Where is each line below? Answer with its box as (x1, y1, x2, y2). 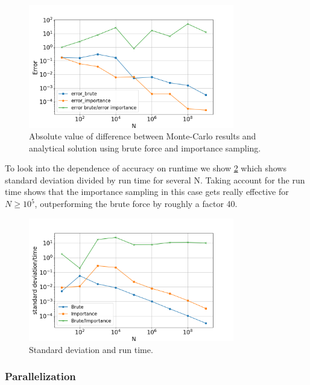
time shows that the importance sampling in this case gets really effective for (5, 185, 289, 198)
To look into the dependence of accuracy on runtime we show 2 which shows (5, 162, 286, 174)
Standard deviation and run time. (29, 343, 153, 355)
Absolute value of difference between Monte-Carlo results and (29, 130, 256, 142)
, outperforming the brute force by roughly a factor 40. (34, 197, 238, 210)
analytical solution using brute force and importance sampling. (29, 141, 261, 154)
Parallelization (5, 369, 76, 384)
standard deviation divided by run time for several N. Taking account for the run (5, 173, 305, 186)
